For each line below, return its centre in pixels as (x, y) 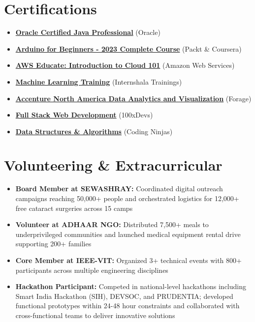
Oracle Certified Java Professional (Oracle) (88, 32)
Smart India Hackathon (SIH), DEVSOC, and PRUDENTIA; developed (124, 296)
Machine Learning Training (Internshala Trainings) (99, 81)
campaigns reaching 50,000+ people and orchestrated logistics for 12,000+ (127, 198)
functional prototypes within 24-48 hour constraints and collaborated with (127, 306)
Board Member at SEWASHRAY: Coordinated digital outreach (119, 189)
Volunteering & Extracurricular (113, 165)
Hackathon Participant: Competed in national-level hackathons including (131, 286)
